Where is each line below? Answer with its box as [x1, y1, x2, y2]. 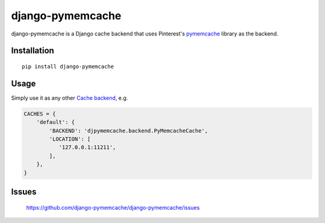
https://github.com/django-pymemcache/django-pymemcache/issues [26, 204, 200, 211]
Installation [11, 46, 54, 56]
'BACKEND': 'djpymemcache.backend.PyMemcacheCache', [49, 127, 208, 134]
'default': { [36, 119, 75, 126]
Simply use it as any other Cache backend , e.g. [11, 94, 128, 102]
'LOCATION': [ [49, 136, 91, 142]
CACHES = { [23, 110, 56, 117]
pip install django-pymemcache [22, 63, 114, 70]
